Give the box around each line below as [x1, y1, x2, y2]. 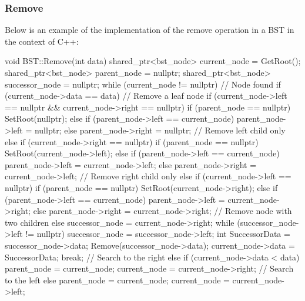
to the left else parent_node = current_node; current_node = [5, 273, 230, 286]
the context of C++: [5, 35, 79, 47]
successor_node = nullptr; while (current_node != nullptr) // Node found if [5, 78, 281, 90]
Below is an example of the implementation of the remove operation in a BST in [5, 24, 294, 36]
